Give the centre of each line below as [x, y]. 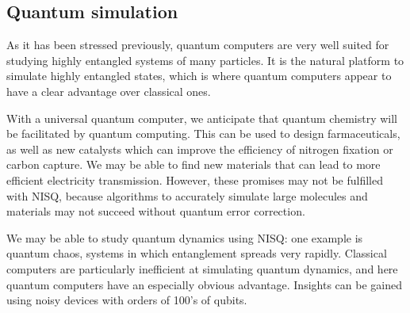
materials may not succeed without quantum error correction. [156, 211]
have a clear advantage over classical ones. [109, 91]
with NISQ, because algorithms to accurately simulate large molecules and [187, 195]
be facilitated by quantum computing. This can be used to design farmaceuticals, [203, 134]
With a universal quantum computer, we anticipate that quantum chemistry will [202, 118]
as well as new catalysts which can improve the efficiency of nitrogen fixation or [200, 149]
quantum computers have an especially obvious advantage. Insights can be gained [204, 284]
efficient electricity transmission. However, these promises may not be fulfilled [195, 179]
